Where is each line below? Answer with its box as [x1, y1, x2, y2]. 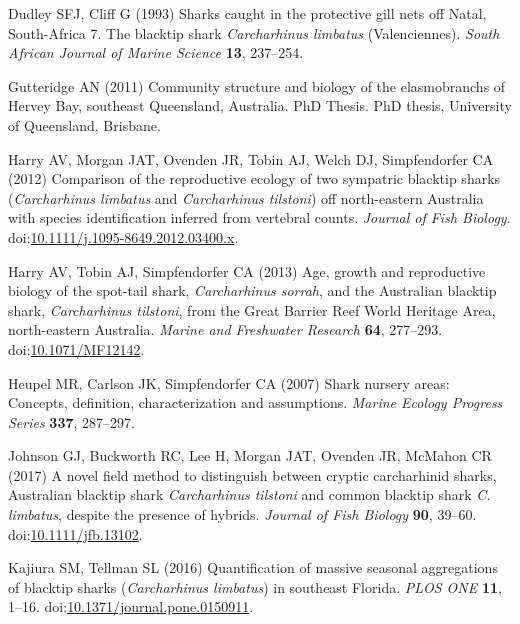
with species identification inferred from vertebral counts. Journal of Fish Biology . [8, 207, 511, 228]
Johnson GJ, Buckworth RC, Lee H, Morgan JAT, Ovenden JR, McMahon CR [8, 445, 492, 466]
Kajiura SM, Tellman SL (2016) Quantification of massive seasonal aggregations [8, 557, 498, 578]
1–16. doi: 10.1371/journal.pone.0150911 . [8, 596, 254, 617]
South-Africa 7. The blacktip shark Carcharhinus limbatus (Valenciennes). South [8, 22, 500, 43]
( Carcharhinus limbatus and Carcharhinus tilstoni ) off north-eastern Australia [8, 187, 484, 208]
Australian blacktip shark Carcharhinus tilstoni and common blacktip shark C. [8, 484, 491, 505]
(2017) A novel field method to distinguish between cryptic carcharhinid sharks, [8, 464, 497, 485]
